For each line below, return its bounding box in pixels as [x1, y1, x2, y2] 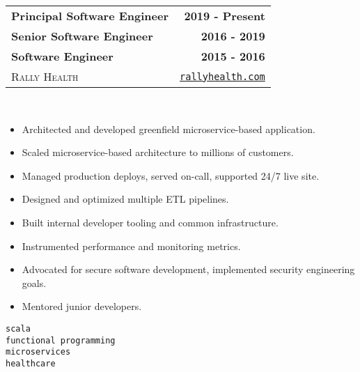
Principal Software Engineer [11, 8, 169, 24]
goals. [22, 275, 47, 290]
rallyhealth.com [180, 70, 265, 82]
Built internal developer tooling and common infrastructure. [22, 215, 279, 229]
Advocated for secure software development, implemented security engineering [22, 262, 355, 277]
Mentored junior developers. [22, 299, 142, 313]
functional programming [6, 335, 116, 346]
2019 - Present [184, 8, 265, 24]
